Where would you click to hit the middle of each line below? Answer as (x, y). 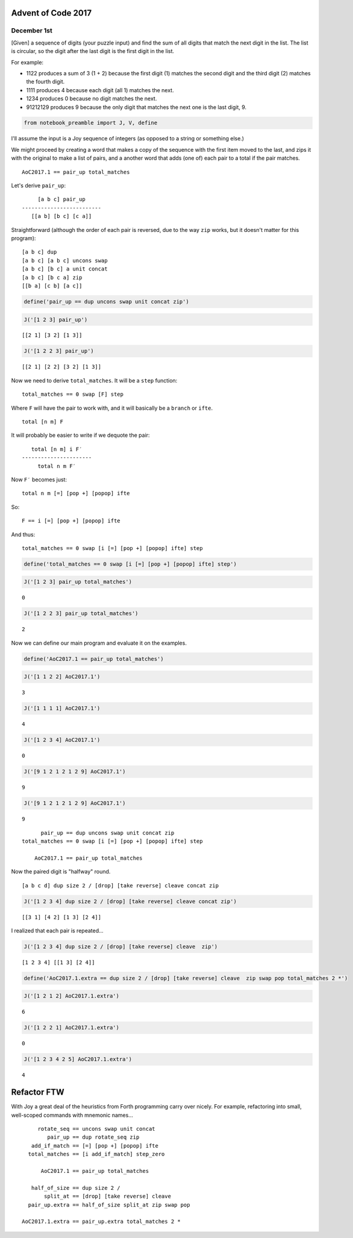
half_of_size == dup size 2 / (76, 1188)
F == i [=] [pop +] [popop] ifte (71, 521)
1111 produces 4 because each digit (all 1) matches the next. (100, 90)
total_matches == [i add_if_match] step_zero (96, 1154)
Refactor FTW (38, 1093)
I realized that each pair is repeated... (57, 930)
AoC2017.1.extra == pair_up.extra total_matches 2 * (101, 1222)
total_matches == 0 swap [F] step (73, 394)
